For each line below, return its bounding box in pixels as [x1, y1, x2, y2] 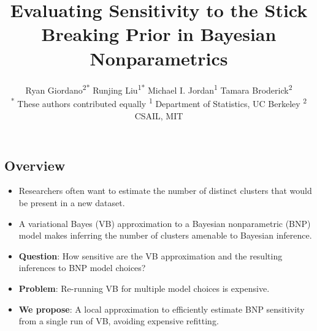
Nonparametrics [90, 45, 228, 70]
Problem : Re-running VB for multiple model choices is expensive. [18, 281, 270, 294]
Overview [4, 155, 66, 174]
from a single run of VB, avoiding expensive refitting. [18, 314, 219, 327]
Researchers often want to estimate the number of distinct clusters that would [18, 184, 312, 197]
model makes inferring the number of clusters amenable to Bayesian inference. [18, 229, 312, 242]
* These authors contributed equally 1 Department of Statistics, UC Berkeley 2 [10, 95, 307, 110]
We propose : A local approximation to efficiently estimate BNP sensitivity [18, 302, 305, 315]
